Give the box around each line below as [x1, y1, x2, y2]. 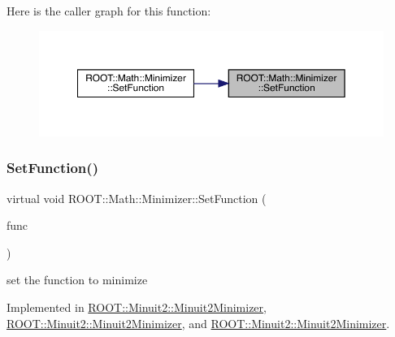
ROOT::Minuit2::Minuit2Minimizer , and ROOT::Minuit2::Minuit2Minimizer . [7, 314, 390, 331]
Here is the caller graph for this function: [7, 2, 211, 19]
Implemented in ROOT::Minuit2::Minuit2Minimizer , [7, 299, 267, 316]
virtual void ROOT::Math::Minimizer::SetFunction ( [7, 189, 267, 206]
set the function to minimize [7, 271, 148, 288]
